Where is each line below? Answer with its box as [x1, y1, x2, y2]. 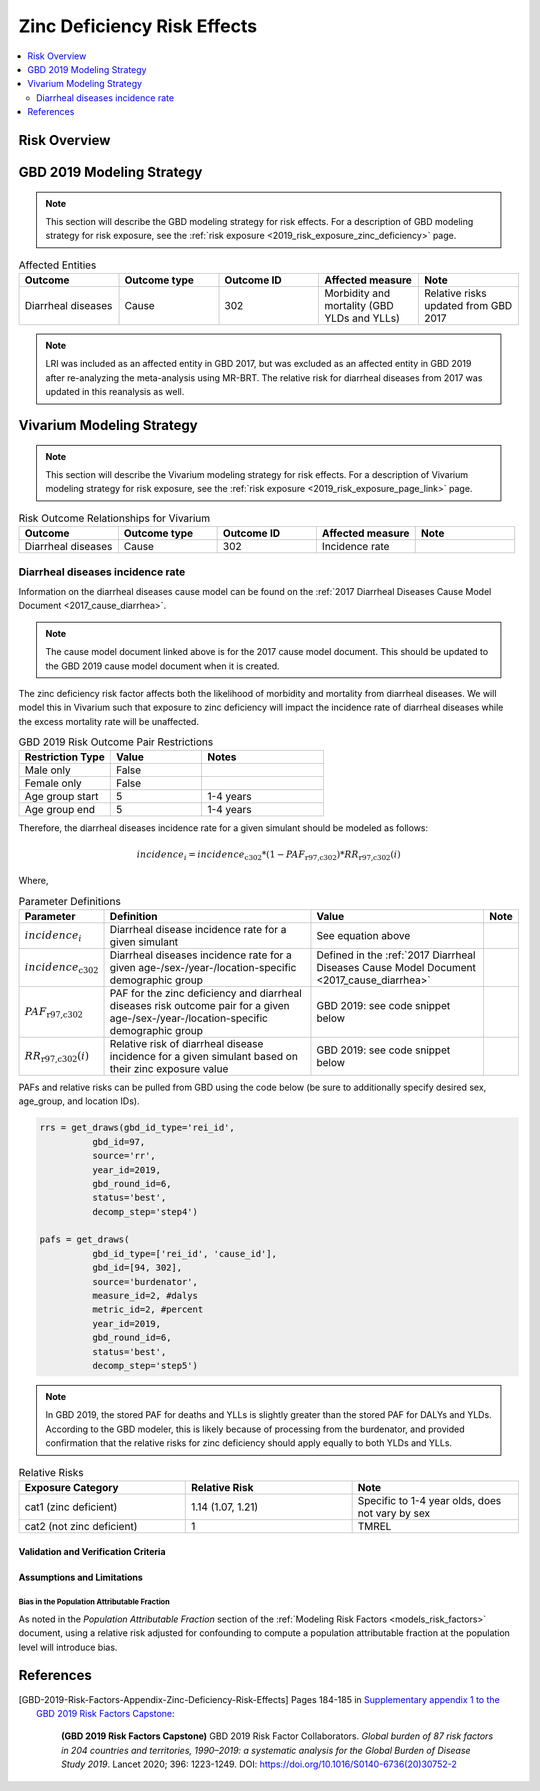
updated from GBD [423, 299, 513, 313]
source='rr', [91, 1150, 157, 1162]
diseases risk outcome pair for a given [109, 998, 290, 1012]
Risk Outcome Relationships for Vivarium [18, 511, 211, 525]
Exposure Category [24, 1480, 119, 1494]
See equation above [316, 928, 411, 942]
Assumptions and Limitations [18, 1571, 144, 1583]
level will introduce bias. [18, 1641, 118, 1653]
